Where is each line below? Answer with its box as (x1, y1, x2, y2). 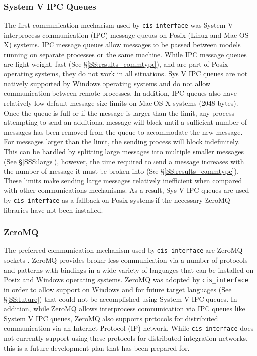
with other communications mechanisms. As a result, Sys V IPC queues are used (4, 185, 249, 195)
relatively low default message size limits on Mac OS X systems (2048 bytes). (4, 98, 238, 108)
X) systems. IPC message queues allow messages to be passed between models (4, 39, 241, 50)
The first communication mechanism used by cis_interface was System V (4, 20, 233, 30)
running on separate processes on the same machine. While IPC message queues (4, 49, 247, 59)
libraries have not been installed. (4, 204, 103, 215)
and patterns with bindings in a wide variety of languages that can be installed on (4, 264, 254, 275)
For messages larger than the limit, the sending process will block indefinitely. (4, 136, 240, 147)
